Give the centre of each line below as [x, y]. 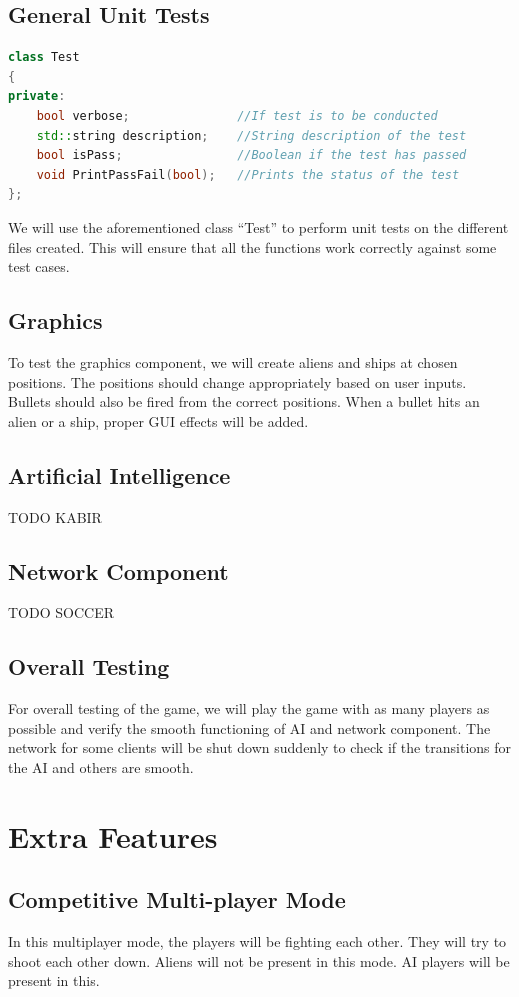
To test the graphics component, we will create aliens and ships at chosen [233, 361]
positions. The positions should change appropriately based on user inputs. [237, 381]
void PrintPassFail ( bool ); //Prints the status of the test [248, 174]
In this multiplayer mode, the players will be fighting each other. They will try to [257, 941]
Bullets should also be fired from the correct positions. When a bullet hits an [244, 401]
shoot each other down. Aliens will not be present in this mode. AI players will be [259, 960]
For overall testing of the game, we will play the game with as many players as [249, 708]
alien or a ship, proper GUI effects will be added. [158, 420]
